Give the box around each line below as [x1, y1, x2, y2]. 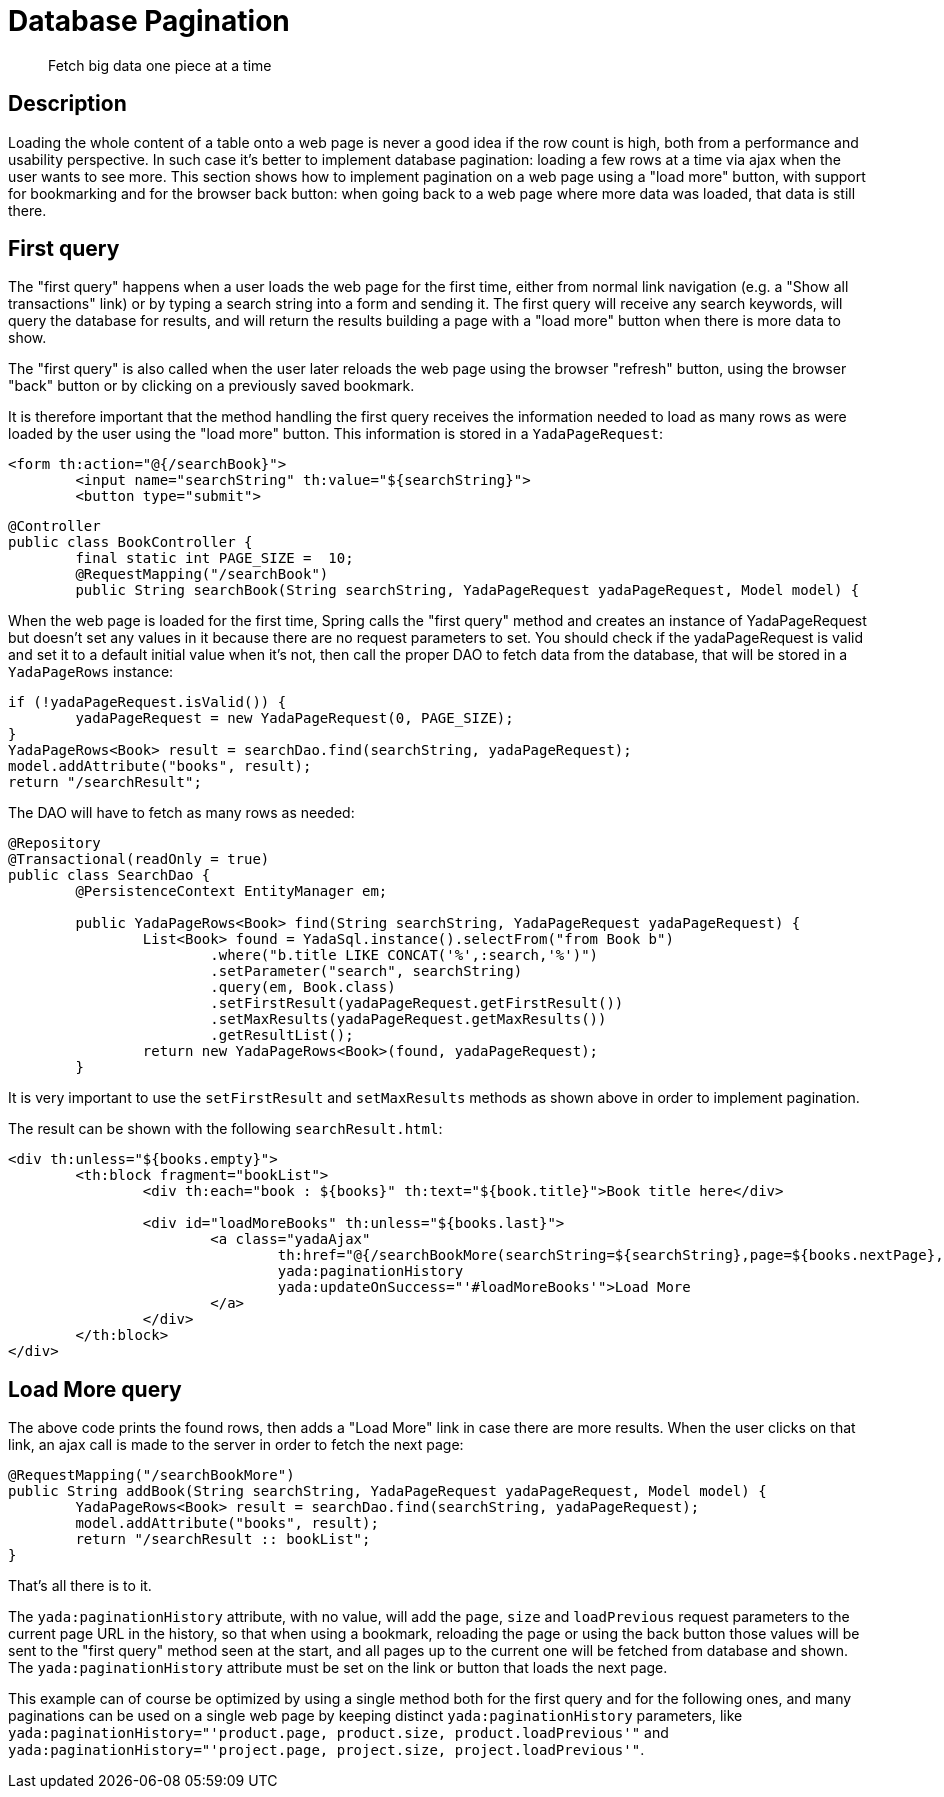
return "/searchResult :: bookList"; [75, 1531, 371, 1548]
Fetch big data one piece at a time [48, 56, 272, 74]
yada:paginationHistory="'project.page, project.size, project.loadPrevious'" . [8, 1741, 645, 1759]
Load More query [8, 1376, 182, 1402]
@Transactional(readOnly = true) [8, 851, 270, 868]
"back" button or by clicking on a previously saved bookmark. [8, 377, 415, 395]
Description [8, 91, 127, 117]
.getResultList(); [210, 1027, 354, 1044]
